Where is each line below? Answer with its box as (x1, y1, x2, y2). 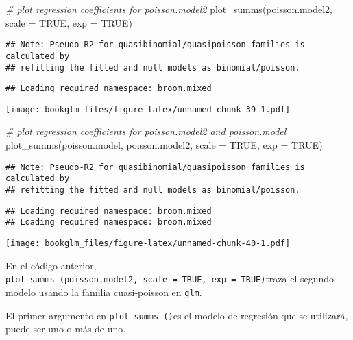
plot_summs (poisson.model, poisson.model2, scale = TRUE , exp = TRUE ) (5, 138, 323, 152)
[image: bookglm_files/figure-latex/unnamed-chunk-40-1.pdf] (5, 238, 291, 248)
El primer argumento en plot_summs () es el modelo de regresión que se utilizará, (5, 308, 348, 322)
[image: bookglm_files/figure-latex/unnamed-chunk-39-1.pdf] (5, 104, 291, 114)
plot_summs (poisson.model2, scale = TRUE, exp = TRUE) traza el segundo (5, 271, 334, 286)
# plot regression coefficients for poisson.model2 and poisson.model (5, 124, 287, 138)
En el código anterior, (5, 258, 97, 272)
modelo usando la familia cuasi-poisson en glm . (5, 284, 202, 299)
